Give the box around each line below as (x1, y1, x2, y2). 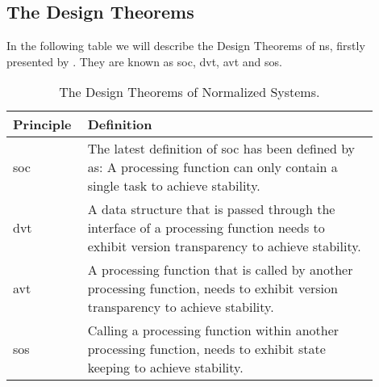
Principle (13, 115, 72, 134)
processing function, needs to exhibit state (87, 339, 326, 359)
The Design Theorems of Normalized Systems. (59, 82, 320, 102)
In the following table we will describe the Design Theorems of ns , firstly (6, 37, 365, 54)
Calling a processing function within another (87, 321, 339, 340)
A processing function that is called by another (87, 260, 353, 280)
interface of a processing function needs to (87, 218, 325, 238)
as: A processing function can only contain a (87, 158, 338, 177)
